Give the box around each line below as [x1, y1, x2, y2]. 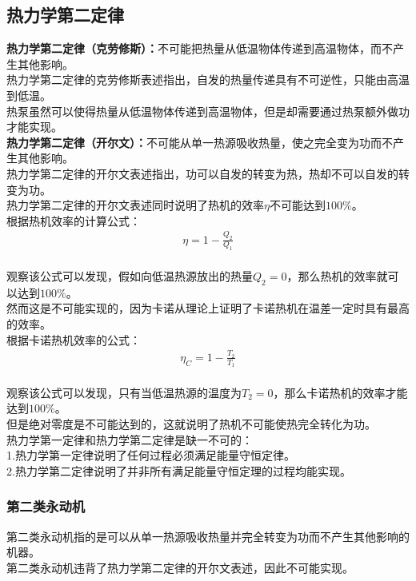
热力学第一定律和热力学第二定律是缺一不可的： [6, 431, 253, 448]
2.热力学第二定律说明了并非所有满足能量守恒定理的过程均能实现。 [6, 462, 351, 479]
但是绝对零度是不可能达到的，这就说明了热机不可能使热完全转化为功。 [6, 415, 376, 432]
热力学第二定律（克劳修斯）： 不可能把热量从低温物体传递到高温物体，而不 [6, 40, 393, 57]
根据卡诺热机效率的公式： [6, 331, 141, 348]
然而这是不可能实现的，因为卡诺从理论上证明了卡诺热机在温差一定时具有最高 [6, 300, 410, 316]
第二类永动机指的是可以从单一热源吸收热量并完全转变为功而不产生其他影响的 [6, 527, 410, 544]
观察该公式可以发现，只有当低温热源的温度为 [6, 384, 242, 400]
